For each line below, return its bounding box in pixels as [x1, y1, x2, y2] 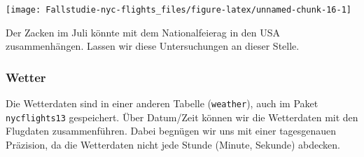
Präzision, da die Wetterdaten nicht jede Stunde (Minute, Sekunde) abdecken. [6, 137, 340, 151]
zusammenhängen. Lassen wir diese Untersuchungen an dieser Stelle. [6, 39, 300, 53]
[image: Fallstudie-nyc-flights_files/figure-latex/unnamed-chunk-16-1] [6, 5, 351, 15]
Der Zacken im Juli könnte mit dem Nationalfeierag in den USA [6, 25, 281, 39]
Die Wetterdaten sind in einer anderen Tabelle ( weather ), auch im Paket [6, 96, 318, 111]
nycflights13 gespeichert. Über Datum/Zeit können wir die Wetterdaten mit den [6, 109, 358, 124]
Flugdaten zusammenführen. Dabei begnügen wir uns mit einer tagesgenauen [6, 123, 337, 138]
